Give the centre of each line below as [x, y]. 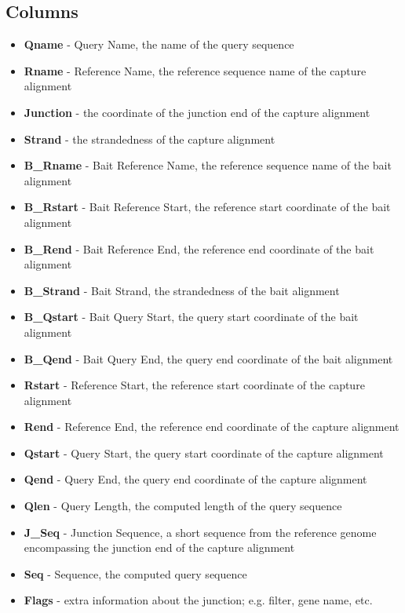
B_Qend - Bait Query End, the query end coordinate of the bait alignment [208, 358]
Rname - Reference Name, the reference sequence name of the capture [195, 70]
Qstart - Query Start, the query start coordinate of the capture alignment [204, 452]
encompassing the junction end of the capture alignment [159, 547]
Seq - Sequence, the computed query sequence [135, 573]
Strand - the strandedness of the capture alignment [150, 139]
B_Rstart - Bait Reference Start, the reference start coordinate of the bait [207, 207]
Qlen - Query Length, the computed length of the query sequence [183, 506]
